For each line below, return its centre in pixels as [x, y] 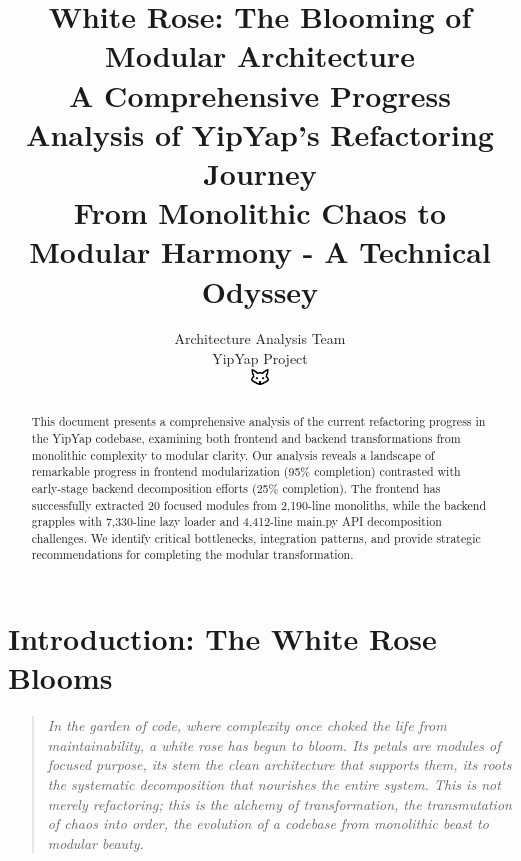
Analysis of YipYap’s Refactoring [260, 133]
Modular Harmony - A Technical [260, 251]
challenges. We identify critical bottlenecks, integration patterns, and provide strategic [256, 537]
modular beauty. [95, 842]
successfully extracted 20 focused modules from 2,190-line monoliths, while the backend [259, 504]
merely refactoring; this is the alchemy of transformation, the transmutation [279, 803]
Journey [260, 172]
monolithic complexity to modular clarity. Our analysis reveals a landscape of [233, 454]
